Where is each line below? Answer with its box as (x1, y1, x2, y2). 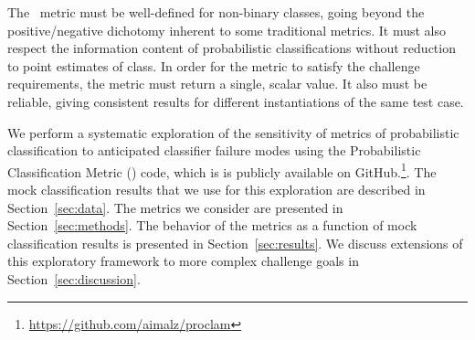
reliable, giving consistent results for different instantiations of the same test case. (7, 91, 464, 111)
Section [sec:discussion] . (7, 269, 141, 288)
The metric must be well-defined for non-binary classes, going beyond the (7, 3, 425, 21)
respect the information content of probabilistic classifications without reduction (7, 38, 456, 58)
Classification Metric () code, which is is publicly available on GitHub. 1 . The (7, 159, 437, 181)
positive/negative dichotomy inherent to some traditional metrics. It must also (7, 20, 446, 39)
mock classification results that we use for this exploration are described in (7, 180, 426, 198)
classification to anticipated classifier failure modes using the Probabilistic (7, 141, 421, 160)
